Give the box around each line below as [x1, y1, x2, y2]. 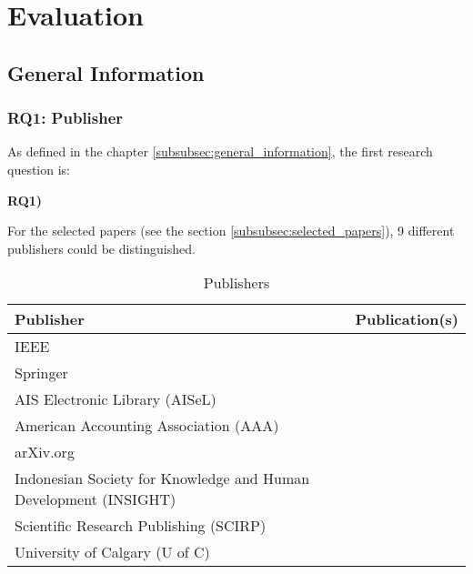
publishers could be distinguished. [7, 238, 196, 257]
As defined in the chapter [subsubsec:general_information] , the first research [7, 142, 433, 161]
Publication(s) [355, 308, 458, 330]
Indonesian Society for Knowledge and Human [15, 468, 310, 489]
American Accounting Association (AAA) [15, 415, 279, 437]
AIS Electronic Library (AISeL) [15, 388, 216, 410]
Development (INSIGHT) [15, 488, 176, 510]
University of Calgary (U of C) [15, 541, 210, 563]
